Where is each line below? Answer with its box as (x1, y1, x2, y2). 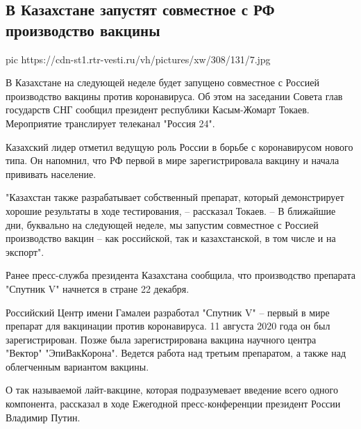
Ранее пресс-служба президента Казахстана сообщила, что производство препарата (6, 268, 355, 282)
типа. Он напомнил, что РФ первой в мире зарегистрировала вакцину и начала (6, 153, 339, 168)
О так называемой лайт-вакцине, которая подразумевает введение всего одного (6, 382, 338, 397)
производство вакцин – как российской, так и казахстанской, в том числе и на (6, 231, 336, 245)
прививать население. (6, 166, 96, 181)
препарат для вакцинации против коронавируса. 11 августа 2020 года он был (6, 318, 330, 333)
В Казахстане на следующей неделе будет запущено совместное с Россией (6, 75, 320, 90)
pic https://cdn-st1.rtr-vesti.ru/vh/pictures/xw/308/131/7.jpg (6, 51, 271, 66)
